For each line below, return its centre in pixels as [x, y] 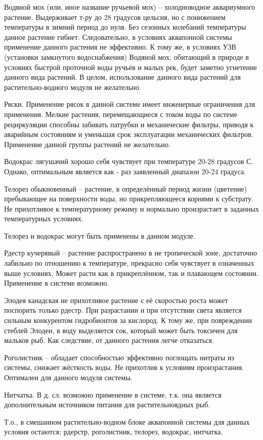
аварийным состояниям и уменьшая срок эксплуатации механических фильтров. [129, 134]
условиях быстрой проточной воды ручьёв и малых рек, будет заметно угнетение [130, 67]
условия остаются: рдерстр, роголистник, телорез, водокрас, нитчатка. [114, 432]
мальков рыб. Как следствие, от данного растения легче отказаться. [109, 340]
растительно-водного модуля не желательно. [73, 87]
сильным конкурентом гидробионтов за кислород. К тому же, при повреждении [128, 320]
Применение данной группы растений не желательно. [87, 144]
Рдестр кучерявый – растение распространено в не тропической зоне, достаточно [131, 253]
